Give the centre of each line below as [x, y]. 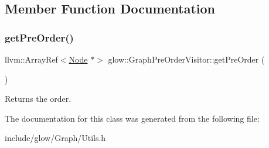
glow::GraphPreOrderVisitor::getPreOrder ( [186, 59]
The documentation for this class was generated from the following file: [132, 118]
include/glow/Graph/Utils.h [55, 138]
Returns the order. [38, 99]
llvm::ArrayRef [31, 59]
